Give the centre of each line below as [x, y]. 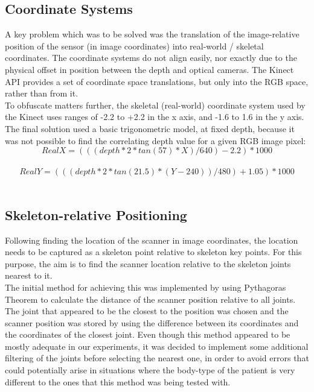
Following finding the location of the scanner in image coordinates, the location [152, 240]
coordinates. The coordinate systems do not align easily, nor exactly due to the [151, 58]
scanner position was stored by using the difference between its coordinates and [152, 322]
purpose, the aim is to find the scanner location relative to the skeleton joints [148, 263]
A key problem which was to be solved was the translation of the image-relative [152, 34]
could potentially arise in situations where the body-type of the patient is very [150, 370]
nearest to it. [29, 275]
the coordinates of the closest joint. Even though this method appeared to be [148, 334]
